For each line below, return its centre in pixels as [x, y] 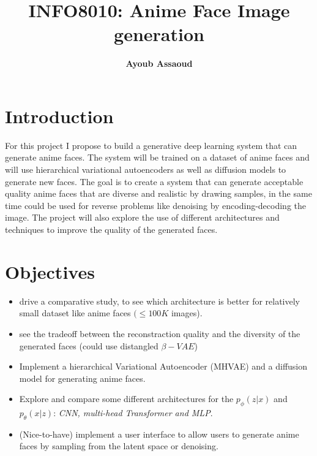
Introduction [59, 116]
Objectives [50, 271]
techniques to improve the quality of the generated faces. [111, 229]
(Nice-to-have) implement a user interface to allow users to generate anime [159, 434]
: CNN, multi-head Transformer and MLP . [133, 413]
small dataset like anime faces [75, 313]
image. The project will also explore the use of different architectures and [142, 217]
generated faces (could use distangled [89, 345]
